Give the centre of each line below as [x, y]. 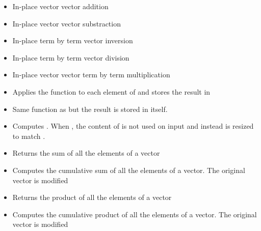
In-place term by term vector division [71, 57]
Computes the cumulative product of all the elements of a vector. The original [135, 214]
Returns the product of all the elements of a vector [92, 197]
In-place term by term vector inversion [73, 40]
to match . [29, 136]
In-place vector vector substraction [67, 23]
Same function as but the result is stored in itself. [90, 109]
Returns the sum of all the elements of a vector [86, 153]
